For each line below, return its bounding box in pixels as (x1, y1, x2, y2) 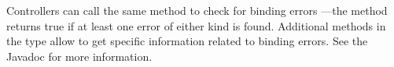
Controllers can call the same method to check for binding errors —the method (6, 2, 388, 18)
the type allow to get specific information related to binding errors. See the (6, 33, 368, 49)
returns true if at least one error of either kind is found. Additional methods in (6, 17, 386, 33)
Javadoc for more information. (6, 48, 153, 64)
